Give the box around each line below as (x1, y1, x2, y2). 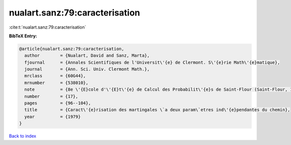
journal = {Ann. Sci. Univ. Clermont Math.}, (24, 66, 150, 72)
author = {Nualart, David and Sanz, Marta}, (24, 53, 150, 58)
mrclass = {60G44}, (24, 73, 86, 79)
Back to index (9, 133, 36, 139)
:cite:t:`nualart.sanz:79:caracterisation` (9, 24, 86, 30)
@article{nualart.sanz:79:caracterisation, (19, 46, 125, 51)
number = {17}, (24, 94, 79, 99)
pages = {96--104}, (24, 100, 91, 106)
